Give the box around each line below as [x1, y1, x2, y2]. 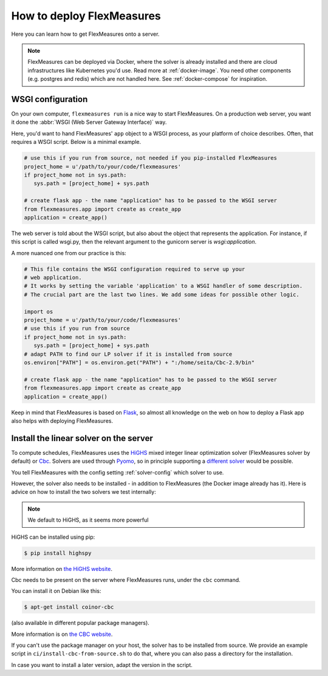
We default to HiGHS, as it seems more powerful [27, 516, 149, 524]
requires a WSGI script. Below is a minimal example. [11, 138, 142, 146]
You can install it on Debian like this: [11, 587, 101, 595]
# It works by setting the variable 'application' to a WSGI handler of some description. [24, 282, 303, 290]
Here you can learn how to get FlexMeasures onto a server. [11, 30, 160, 38]
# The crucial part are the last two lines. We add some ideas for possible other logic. [24, 291, 300, 298]
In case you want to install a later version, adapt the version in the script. [11, 661, 193, 668]
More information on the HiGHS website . [11, 565, 112, 572]
